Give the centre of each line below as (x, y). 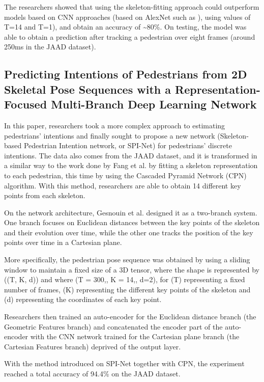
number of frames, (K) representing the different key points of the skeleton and (127, 289)
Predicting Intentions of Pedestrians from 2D (126, 74)
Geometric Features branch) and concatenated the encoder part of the (113, 326)
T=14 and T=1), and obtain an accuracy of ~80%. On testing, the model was (125, 27)
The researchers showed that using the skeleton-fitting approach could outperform (132, 7)
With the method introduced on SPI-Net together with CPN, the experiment (124, 363)
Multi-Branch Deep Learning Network (154, 104)
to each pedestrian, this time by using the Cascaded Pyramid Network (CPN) (125, 175)
